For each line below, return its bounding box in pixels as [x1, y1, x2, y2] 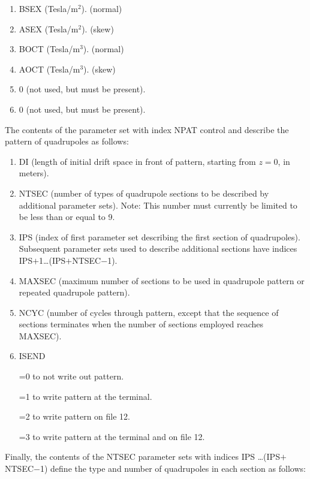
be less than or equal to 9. [19, 210, 115, 223]
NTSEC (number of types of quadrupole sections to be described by [19, 186, 269, 199]
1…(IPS [39, 254, 66, 266]
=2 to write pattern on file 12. [19, 410, 130, 423]
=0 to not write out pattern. [19, 370, 124, 382]
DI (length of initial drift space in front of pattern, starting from [19, 155, 256, 167]
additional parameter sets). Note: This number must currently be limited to [19, 198, 297, 211]
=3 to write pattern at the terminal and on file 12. [19, 430, 205, 442]
